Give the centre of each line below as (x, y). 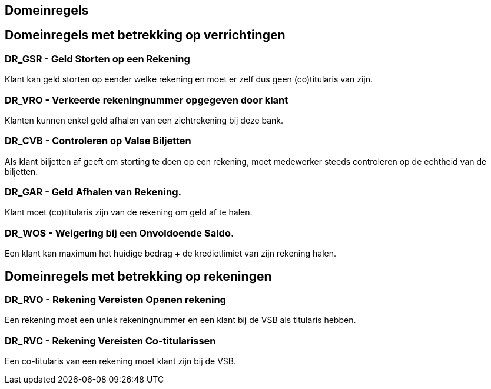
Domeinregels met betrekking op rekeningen (138, 276)
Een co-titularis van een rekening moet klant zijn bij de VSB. (120, 361)
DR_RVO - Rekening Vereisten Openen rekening (115, 300)
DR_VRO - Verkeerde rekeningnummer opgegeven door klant (147, 100)
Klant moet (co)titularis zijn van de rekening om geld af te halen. (129, 212)
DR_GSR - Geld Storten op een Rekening (97, 59)
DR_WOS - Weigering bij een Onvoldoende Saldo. (120, 233)
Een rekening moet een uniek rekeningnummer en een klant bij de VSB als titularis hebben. (180, 320)
